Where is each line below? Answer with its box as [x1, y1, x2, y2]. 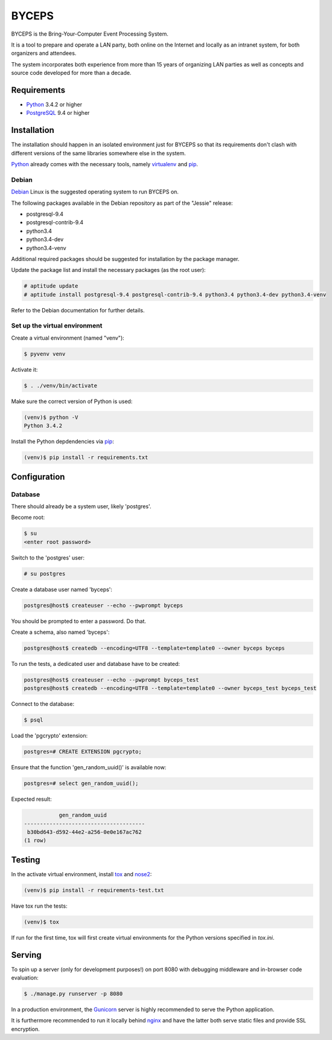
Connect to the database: [11, 700, 75, 708]
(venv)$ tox [24, 919, 60, 925]
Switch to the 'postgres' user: [11, 554, 85, 561]
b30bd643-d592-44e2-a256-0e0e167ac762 [27, 828, 142, 835]
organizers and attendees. [11, 50, 77, 57]
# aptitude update [24, 283, 78, 289]
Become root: [11, 514, 45, 521]
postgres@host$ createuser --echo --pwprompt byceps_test [24, 676, 199, 683]
